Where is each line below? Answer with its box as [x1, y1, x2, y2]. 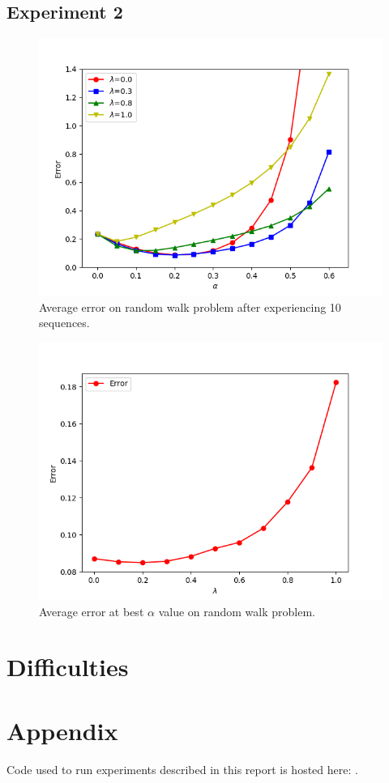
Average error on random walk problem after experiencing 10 [39, 298, 341, 315]
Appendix [6, 713, 118, 747]
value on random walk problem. [158, 602, 315, 619]
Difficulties [6, 650, 129, 683]
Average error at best [39, 602, 144, 619]
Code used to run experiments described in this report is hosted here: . [6, 760, 358, 777]
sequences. [39, 314, 90, 331]
